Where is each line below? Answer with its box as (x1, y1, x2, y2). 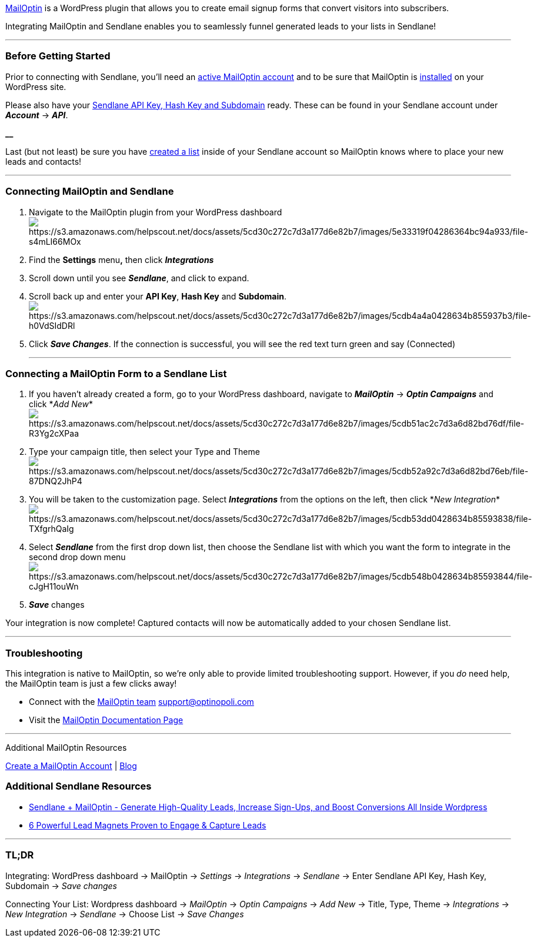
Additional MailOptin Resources (5, 743, 127, 753)
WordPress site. (5, 81, 66, 92)
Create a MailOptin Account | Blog (5, 761, 137, 771)
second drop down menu (29, 552, 126, 562)
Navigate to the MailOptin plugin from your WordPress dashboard (29, 207, 282, 217)
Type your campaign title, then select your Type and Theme (29, 447, 260, 457)
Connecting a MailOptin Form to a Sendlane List (5, 367, 227, 380)
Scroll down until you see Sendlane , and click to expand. (29, 272, 249, 283)
